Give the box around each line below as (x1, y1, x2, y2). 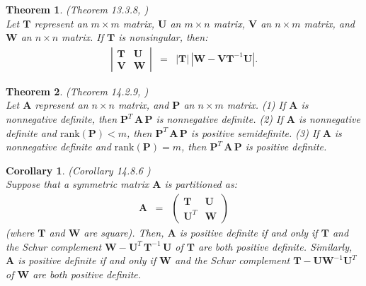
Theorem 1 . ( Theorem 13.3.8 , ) (6, 2, 149, 16)
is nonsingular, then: (118, 30, 208, 44)
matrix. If (62, 30, 104, 44)
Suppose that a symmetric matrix (6, 177, 149, 191)
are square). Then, (84, 225, 164, 239)
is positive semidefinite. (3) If (190, 125, 319, 140)
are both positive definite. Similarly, (198, 239, 353, 254)
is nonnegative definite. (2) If (156, 112, 283, 126)
